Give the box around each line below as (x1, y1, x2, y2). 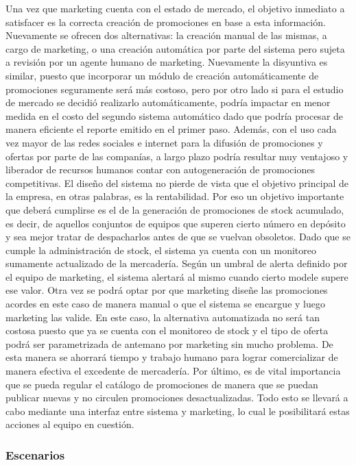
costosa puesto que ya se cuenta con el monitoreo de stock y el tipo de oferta (5, 323, 329, 338)
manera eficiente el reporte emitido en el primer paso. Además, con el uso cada (5, 122, 337, 136)
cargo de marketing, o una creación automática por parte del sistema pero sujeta (5, 41, 345, 55)
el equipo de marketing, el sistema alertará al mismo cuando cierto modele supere (5, 269, 348, 284)
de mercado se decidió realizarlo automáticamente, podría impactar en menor (5, 95, 331, 110)
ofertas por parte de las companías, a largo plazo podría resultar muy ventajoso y (5, 149, 348, 163)
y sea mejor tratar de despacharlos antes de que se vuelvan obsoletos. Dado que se (5, 229, 351, 244)
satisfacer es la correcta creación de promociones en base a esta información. (5, 14, 326, 29)
